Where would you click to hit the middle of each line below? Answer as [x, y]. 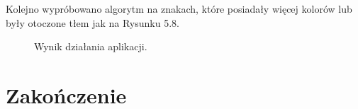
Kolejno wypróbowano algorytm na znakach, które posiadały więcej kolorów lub [179, 8]
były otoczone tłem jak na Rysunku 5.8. [93, 22]
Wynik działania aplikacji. [91, 46]
